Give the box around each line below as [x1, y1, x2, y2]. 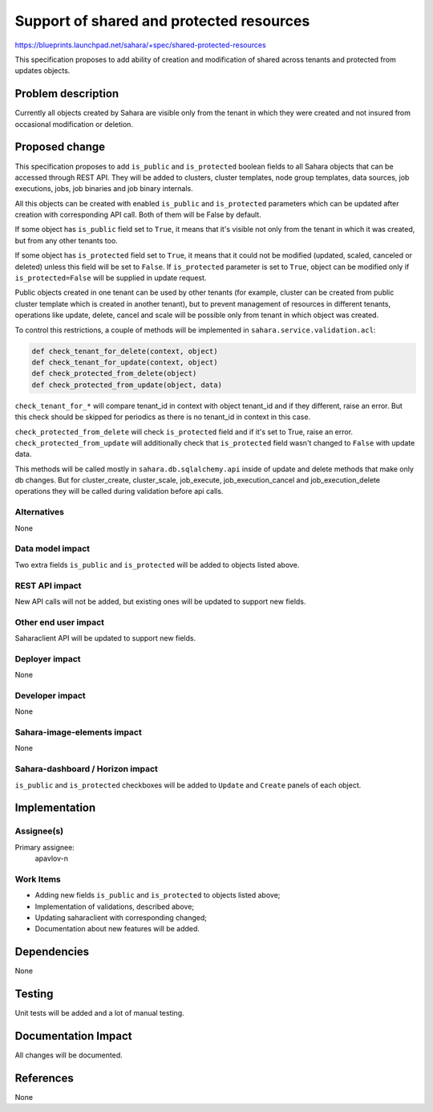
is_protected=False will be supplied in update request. [14, 273, 207, 283]
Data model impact [14, 543, 91, 554]
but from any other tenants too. [14, 235, 118, 245]
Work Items [14, 874, 61, 885]
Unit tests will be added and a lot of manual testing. [14, 1008, 184, 1018]
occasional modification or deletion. [14, 119, 134, 128]
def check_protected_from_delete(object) [31, 369, 197, 378]
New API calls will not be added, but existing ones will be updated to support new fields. [14, 597, 306, 606]
